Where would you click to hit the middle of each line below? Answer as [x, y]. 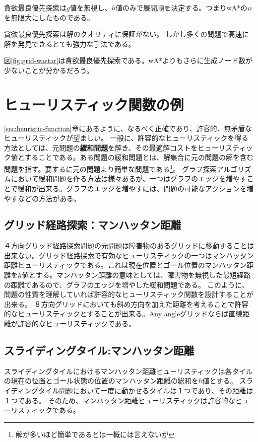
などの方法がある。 [49, 198]
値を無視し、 [91, 7]
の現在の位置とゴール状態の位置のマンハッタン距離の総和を [101, 381]
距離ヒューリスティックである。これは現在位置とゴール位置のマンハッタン [126, 265]
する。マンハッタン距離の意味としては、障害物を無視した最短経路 [143, 275]
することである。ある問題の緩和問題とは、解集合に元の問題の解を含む [139, 157]
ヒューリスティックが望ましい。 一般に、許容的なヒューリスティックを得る [126, 138]
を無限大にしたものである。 [49, 17]
